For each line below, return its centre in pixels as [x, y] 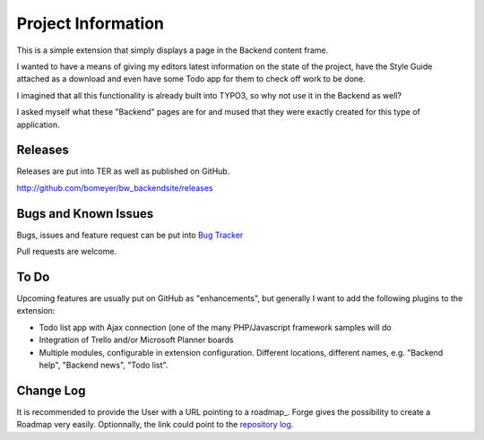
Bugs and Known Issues [85, 214]
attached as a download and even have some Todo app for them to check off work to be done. [191, 79]
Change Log [51, 390]
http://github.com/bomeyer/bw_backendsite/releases [115, 187]
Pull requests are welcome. [66, 252]
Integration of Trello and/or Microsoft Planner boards [136, 340]
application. [38, 125]
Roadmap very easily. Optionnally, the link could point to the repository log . [155, 425]
